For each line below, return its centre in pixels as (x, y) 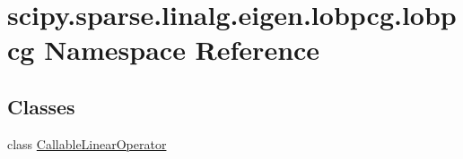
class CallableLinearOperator (87, 143)
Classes (41, 106)
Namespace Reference (182, 50)
